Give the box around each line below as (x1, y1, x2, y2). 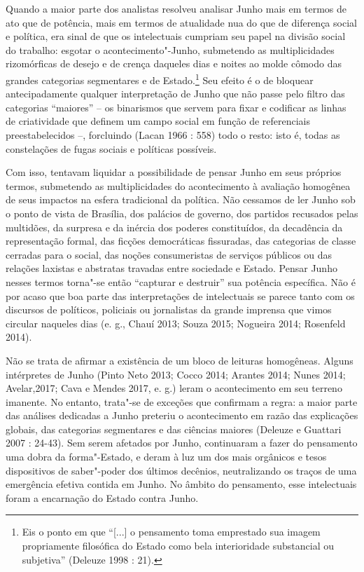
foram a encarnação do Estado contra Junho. (6, 490, 199, 505)
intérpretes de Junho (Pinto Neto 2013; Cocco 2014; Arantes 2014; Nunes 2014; (6, 367, 346, 381)
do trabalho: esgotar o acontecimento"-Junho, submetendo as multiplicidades (6, 42, 335, 57)
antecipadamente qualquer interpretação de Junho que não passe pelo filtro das (6, 86, 345, 101)
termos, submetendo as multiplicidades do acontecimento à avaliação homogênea (6, 178, 351, 193)
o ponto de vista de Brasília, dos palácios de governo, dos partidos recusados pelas (6, 205, 358, 220)
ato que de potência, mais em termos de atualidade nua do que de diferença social (6, 15, 357, 29)
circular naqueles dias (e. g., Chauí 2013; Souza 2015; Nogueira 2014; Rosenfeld (6, 315, 346, 330)
